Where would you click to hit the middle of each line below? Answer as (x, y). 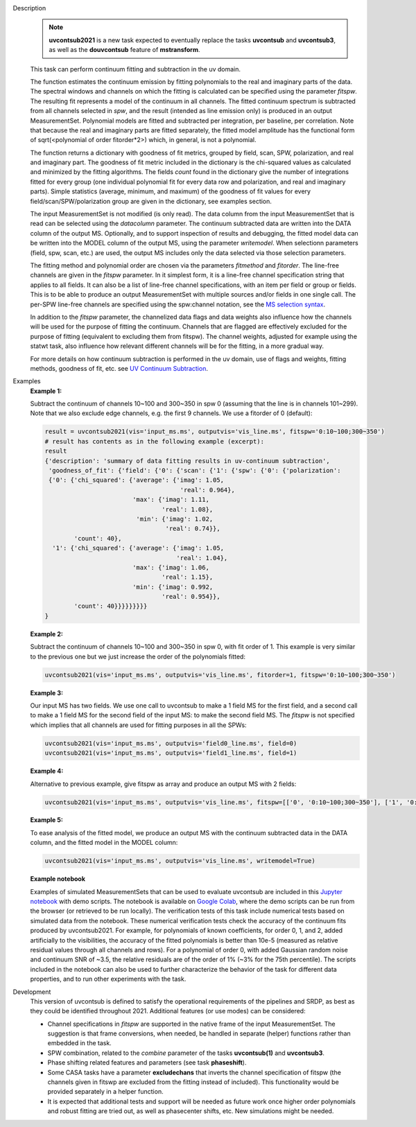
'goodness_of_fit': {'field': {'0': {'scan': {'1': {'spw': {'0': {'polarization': (195, 470)
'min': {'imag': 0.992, (173, 587)
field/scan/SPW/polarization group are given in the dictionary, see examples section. (151, 201)
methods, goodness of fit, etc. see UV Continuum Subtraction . (119, 368)
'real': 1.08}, (188, 509)
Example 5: (47, 820)
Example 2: (47, 634)
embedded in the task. (80, 1043)
